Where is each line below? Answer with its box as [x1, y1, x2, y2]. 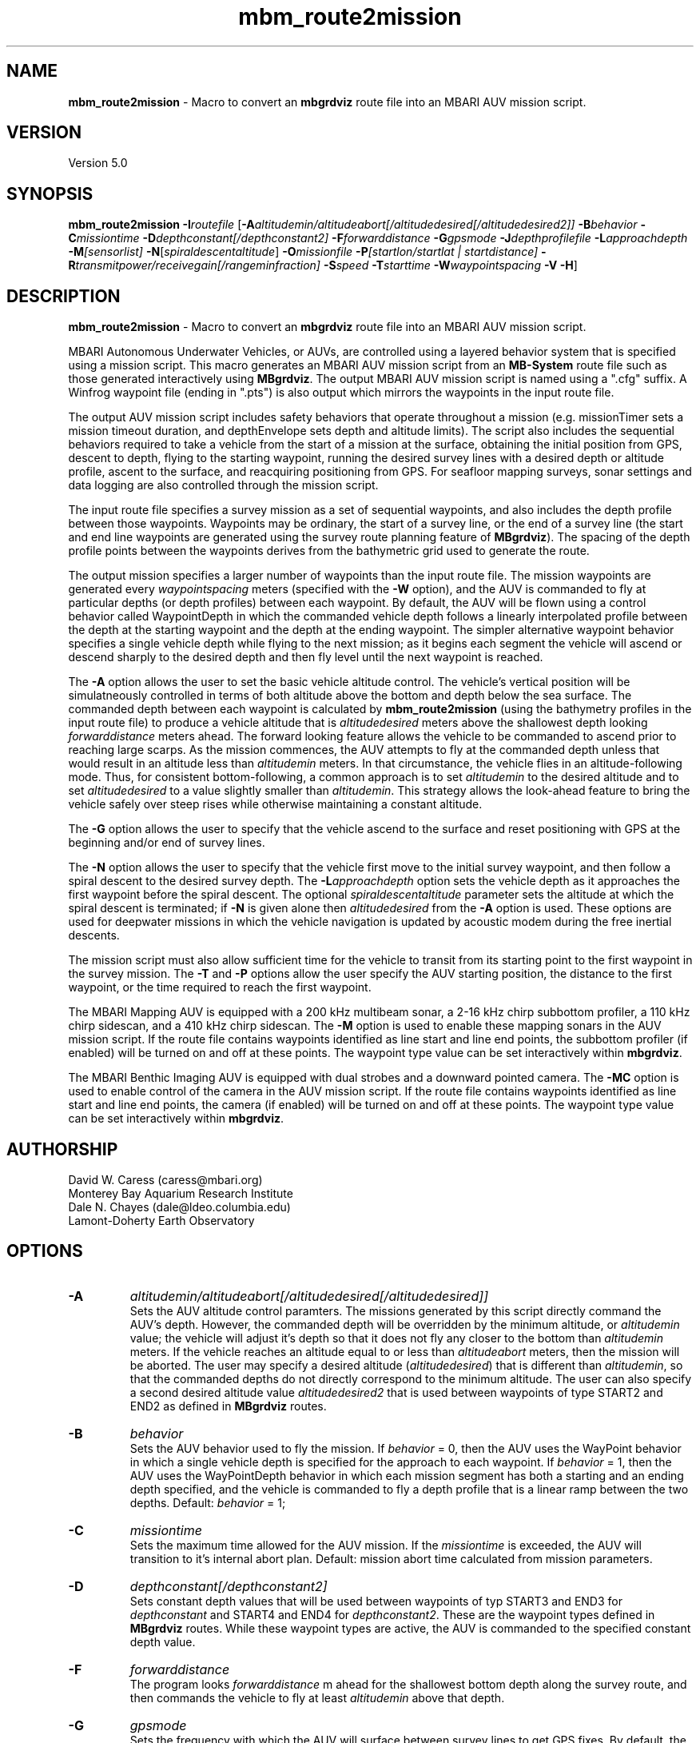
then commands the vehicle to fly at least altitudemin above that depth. [129, 1690, 505, 1705]
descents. [68, 928, 120, 943]
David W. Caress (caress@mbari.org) [68, 1172, 263, 1187]
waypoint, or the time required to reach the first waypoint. [68, 980, 372, 995]
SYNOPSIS [6, 183, 93, 204]
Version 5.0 [68, 156, 128, 170]
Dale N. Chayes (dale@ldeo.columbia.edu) [68, 1199, 291, 1214]
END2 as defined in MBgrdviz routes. [129, 1398, 327, 1413]
